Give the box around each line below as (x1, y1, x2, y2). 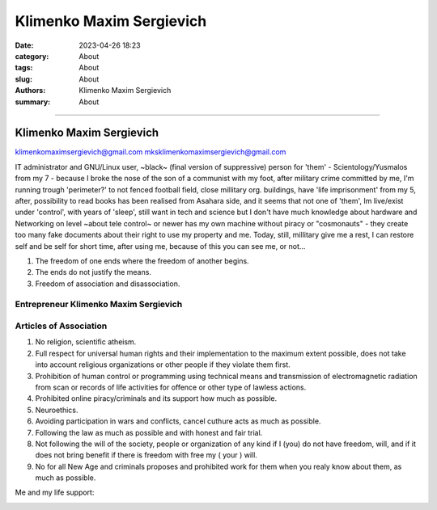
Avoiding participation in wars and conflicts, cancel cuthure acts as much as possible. (35, 416, 321, 426)
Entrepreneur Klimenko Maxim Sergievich (15, 299, 183, 310)
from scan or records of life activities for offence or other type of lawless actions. (35, 382, 307, 392)
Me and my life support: (15, 487, 95, 497)
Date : (15, 40, 34, 50)
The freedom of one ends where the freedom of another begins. (35, 255, 250, 266)
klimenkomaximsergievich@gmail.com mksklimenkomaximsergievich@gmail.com (15, 147, 286, 157)
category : (15, 51, 49, 61)
